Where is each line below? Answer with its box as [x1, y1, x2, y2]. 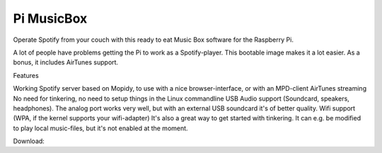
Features [13, 71, 39, 79]
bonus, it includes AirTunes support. [13, 58, 119, 67]
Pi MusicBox [13, 11, 88, 26]
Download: [13, 137, 45, 145]
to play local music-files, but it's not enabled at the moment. [13, 124, 188, 132]
